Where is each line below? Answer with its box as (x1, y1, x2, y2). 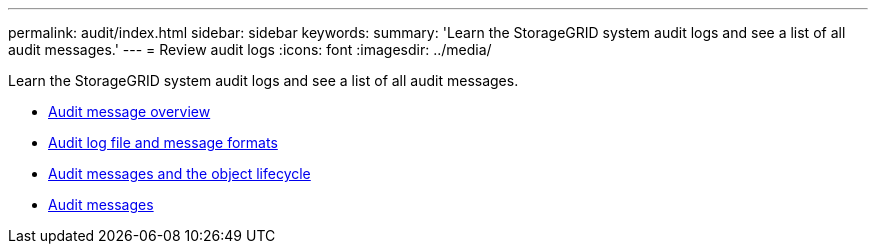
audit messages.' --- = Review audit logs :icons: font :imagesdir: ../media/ (8, 41, 492, 58)
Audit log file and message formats (48, 134, 278, 151)
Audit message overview (48, 103, 211, 120)
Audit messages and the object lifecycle (48, 165, 311, 182)
